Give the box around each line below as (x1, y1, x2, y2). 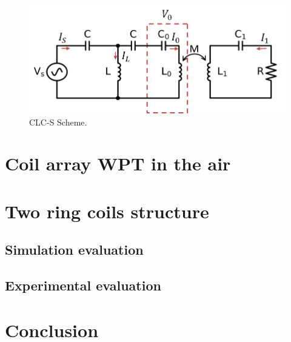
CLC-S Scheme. (29, 115, 87, 128)
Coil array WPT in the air (5, 151, 231, 176)
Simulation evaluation (5, 240, 144, 259)
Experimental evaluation (5, 276, 161, 295)
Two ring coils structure (5, 198, 209, 223)
